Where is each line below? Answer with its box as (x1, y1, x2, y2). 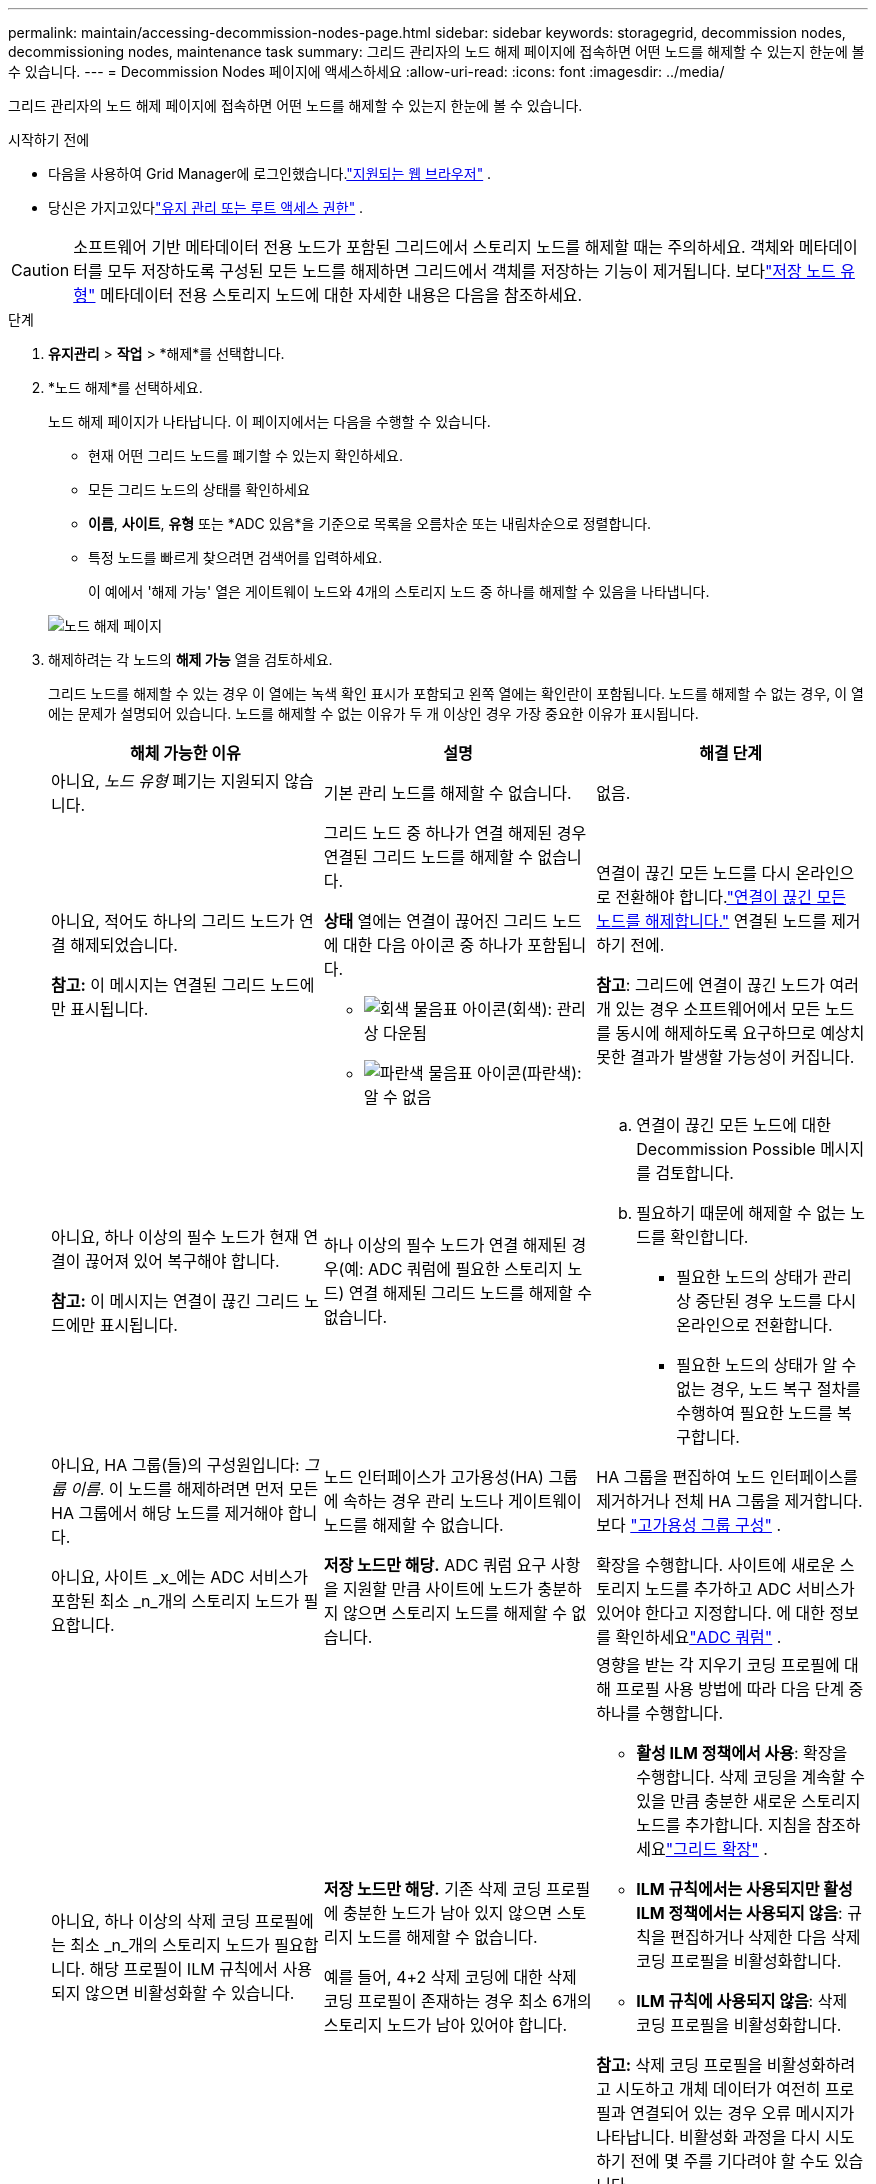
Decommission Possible (636, 1139, 816, 1159)
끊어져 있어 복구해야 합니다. (84, 1251, 280, 1271)
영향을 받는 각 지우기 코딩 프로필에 (596, 1655, 840, 1675)
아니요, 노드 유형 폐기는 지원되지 (51, 771, 280, 791)
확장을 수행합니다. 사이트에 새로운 (596, 1555, 836, 1575)
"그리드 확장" (665, 1839, 759, 1859)
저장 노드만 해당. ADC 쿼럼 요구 (323, 1555, 547, 1575)
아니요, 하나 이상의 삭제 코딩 (51, 1911, 251, 1931)
